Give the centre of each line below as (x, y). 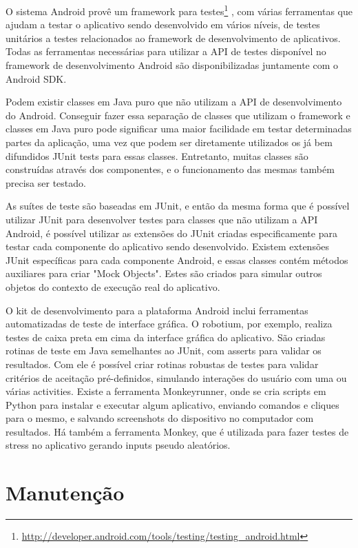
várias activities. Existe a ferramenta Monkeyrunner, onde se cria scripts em (166, 391)
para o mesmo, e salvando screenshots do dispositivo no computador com (160, 418)
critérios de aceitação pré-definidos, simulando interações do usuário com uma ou (176, 377)
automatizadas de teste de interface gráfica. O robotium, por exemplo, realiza (169, 324)
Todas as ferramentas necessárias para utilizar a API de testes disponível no (166, 51)
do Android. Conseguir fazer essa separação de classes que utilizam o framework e (178, 115)
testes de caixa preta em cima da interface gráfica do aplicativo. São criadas (166, 337)
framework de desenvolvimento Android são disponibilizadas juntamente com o (172, 65)
